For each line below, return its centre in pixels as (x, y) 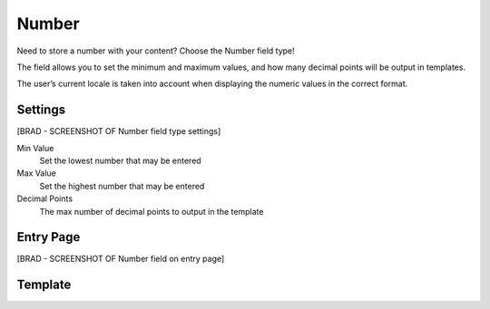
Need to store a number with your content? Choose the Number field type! (156, 51)
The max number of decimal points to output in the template (152, 211)
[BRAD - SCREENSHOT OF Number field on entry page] (121, 259)
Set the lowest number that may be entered (120, 161)
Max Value (36, 173)
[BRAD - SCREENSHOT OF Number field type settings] (119, 131)
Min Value (35, 148)
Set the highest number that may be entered (122, 186)
